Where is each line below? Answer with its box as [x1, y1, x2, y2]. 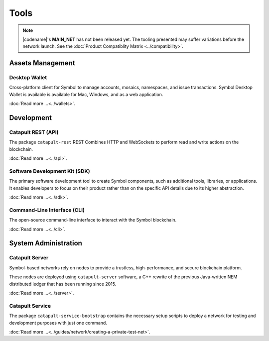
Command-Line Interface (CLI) [9, 207, 85, 214]
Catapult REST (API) [9, 129, 59, 136]
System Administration [9, 239, 82, 247]
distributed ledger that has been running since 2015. [9, 281, 117, 287]
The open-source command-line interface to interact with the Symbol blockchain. [9, 217, 177, 223]
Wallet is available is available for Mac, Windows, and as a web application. [9, 91, 163, 97]
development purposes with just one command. [9, 320, 107, 326]
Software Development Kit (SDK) [9, 167, 91, 174]
